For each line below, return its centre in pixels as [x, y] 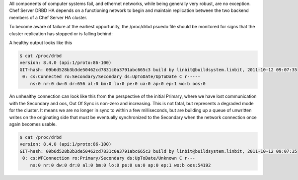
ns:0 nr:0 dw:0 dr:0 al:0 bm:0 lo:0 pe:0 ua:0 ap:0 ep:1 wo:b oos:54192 [120, 165]
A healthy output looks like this [40, 43]
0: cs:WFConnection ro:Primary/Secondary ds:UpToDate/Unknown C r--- [109, 158]
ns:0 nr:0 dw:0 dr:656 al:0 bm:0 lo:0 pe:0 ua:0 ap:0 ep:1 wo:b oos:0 [118, 84]
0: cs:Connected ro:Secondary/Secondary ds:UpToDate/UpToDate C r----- [112, 77]
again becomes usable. [33, 124]
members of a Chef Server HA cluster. [48, 17]
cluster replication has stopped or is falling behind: [61, 33]
